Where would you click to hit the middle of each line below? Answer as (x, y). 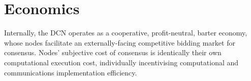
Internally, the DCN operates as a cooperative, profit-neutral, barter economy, (126, 33)
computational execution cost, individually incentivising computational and (121, 62)
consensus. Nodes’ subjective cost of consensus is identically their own (113, 52)
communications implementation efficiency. (71, 72)
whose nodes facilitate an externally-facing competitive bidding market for (120, 42)
